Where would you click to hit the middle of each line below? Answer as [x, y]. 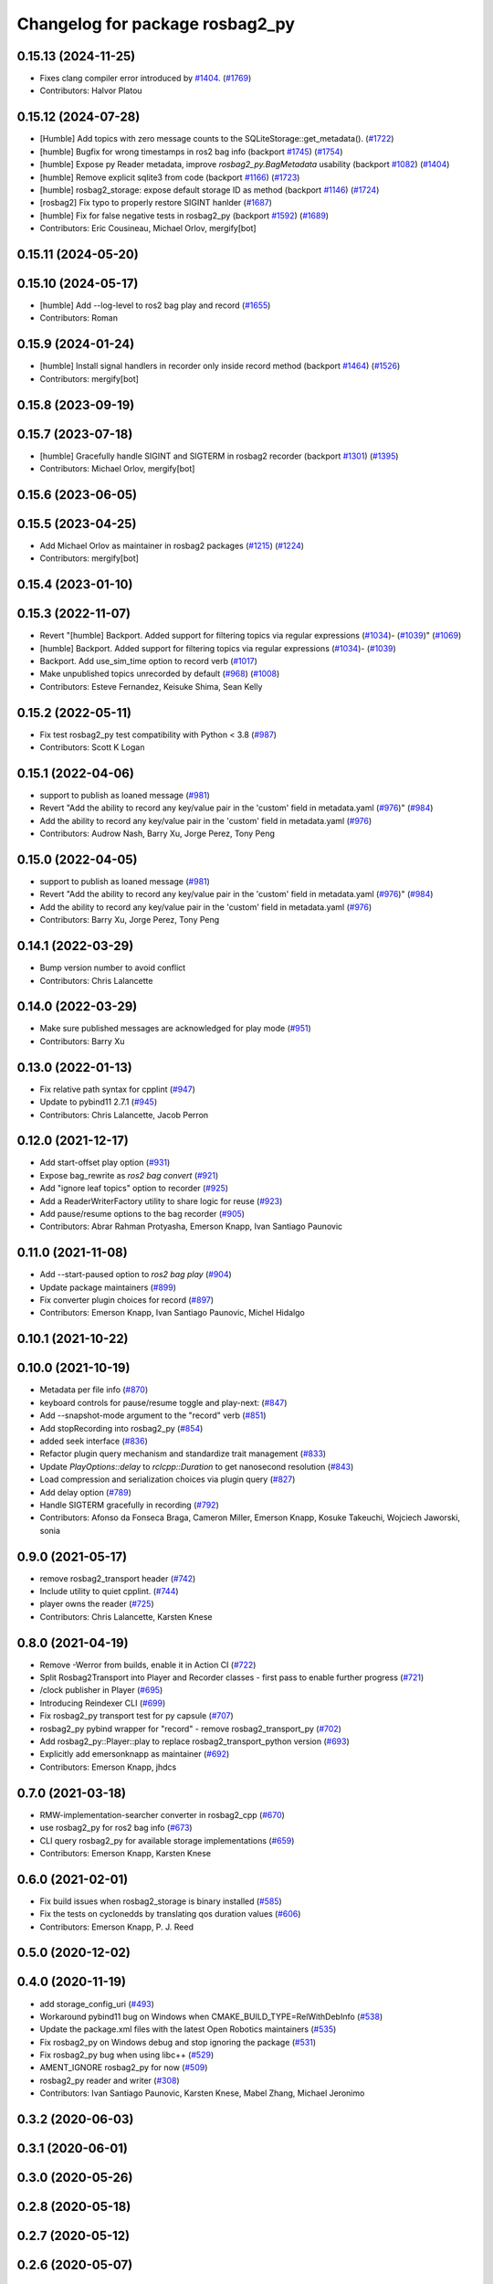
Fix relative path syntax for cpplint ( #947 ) [118, 1089]
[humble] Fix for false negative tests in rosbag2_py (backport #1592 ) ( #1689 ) [184, 216]
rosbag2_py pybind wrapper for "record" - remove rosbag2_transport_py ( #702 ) [191, 1729]
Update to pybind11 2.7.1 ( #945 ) [99, 1102]
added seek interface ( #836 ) [94, 1441]
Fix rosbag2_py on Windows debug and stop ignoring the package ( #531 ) [178, 2042]
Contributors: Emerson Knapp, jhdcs [108, 1767]
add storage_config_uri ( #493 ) [97, 2004]
